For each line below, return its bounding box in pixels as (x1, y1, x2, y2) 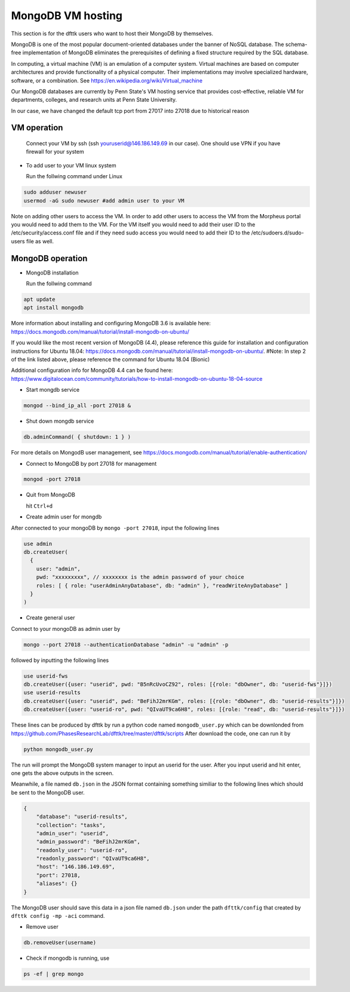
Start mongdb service (26, 386, 80, 393)
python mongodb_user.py (23, 746, 94, 753)
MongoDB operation (11, 253, 88, 263)
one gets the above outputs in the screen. (11, 769, 113, 777)
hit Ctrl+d (26, 502, 53, 509)
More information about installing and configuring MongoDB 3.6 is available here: (11, 320, 211, 327)
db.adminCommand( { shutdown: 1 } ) (23, 434, 131, 441)
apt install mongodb (23, 304, 84, 311)
